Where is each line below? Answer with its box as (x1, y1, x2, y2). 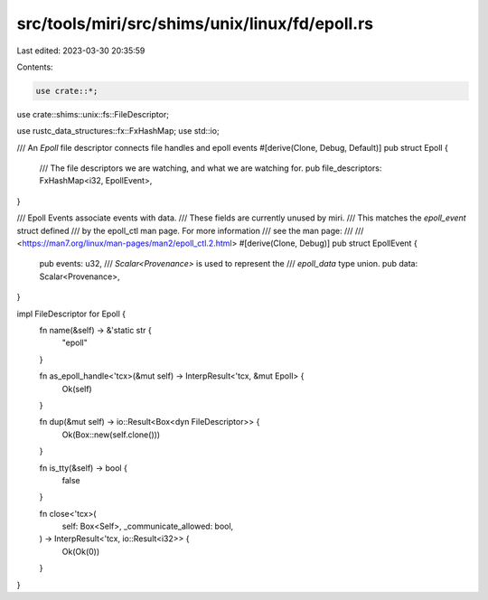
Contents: (16, 61, 53, 72)
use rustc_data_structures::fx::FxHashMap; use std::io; (16, 126, 221, 136)
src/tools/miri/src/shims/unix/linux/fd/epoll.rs (16, 14, 374, 33)
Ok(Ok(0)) (61, 546, 100, 557)
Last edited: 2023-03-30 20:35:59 (16, 45, 145, 56)
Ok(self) (61, 383, 92, 394)
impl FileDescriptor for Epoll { (16, 308, 127, 319)
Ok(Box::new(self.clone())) (61, 429, 161, 440)
